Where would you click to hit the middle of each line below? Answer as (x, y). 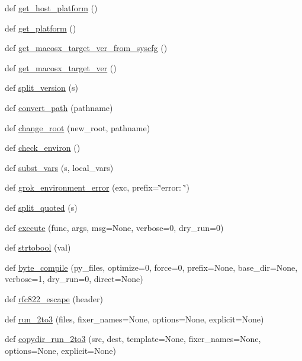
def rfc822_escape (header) (54, 298)
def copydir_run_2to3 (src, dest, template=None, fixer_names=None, (133, 339)
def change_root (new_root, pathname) (78, 127)
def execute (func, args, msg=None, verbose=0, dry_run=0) (114, 227)
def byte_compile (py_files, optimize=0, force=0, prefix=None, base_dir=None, (151, 267)
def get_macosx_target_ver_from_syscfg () (86, 48)
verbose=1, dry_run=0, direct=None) (74, 279)
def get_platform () (41, 28)
